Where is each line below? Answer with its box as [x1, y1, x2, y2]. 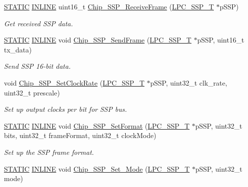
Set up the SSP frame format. [4, 146, 94, 157]
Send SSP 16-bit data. [4, 61, 71, 71]
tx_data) [4, 44, 32, 54]
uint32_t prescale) [4, 87, 60, 97]
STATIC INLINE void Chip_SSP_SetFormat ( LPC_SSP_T [4, 120, 190, 131]
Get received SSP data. [4, 18, 73, 28]
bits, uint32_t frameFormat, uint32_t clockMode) [4, 130, 156, 140]
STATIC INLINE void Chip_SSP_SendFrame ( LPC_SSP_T [4, 35, 192, 45]
